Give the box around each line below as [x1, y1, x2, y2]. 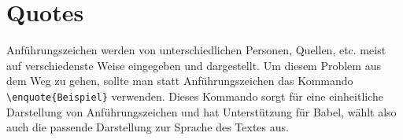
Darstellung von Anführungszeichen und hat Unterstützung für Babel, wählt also [6, 103, 397, 120]
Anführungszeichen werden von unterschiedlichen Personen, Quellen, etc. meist [6, 42, 386, 58]
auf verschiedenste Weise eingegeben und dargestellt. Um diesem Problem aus [6, 57, 381, 73]
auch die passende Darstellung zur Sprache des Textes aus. [6, 119, 289, 135]
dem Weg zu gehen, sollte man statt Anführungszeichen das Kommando [6, 72, 353, 89]
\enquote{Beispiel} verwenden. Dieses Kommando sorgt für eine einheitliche [6, 87, 383, 104]
